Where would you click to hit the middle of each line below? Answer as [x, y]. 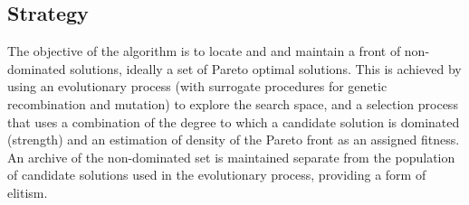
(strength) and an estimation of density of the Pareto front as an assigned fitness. [234, 140]
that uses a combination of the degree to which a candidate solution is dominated [234, 121]
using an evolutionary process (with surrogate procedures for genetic [197, 86]
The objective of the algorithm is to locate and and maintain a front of [204, 51]
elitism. [28, 192]
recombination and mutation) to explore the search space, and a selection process [233, 103]
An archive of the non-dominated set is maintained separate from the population [231, 157]
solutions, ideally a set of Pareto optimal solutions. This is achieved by [266, 68]
